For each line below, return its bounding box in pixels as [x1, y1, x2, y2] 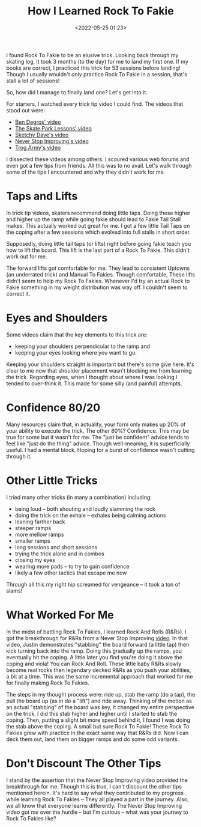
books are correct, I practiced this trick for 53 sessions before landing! [6, 64, 181, 72]
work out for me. [6, 252, 47, 260]
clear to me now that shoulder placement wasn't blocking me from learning [6, 367, 192, 374]
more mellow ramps [14, 531, 64, 538]
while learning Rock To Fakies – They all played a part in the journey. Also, [6, 795, 189, 803]
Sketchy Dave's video [14, 131, 69, 138]
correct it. [6, 290, 31, 297]
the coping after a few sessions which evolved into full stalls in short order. [6, 228, 191, 236]
